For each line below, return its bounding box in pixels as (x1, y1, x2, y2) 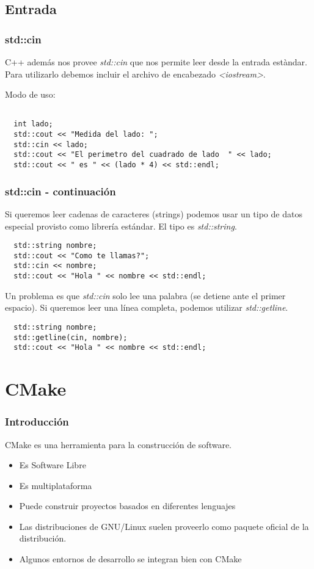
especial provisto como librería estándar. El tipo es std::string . (5, 219, 237, 232)
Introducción (5, 414, 69, 429)
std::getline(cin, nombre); (13, 333, 128, 342)
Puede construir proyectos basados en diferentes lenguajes (19, 499, 236, 512)
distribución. (19, 532, 67, 545)
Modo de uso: (5, 88, 56, 101)
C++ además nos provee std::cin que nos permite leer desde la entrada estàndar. (5, 56, 307, 68)
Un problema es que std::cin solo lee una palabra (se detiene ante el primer (5, 289, 286, 302)
